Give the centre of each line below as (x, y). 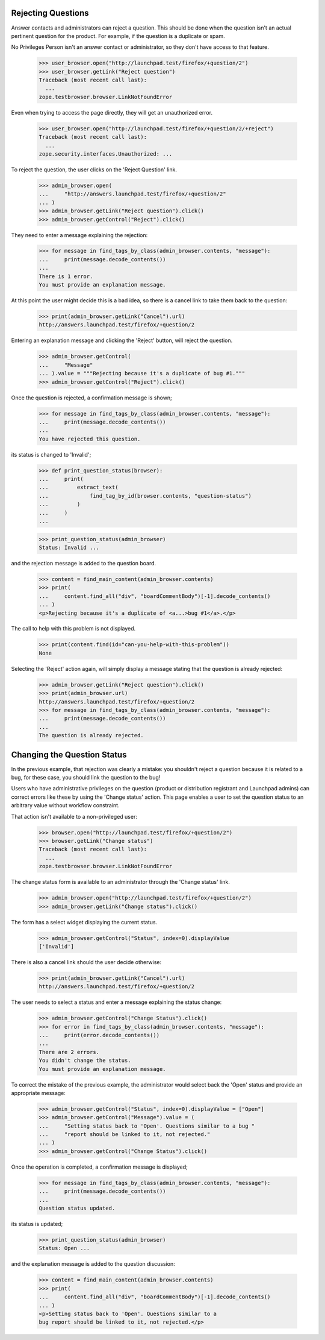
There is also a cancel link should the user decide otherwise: (86, 962)
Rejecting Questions (50, 13)
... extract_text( (79, 487)
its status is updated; (37, 1224)
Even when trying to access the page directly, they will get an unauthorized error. (112, 112)
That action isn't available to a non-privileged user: (74, 816)
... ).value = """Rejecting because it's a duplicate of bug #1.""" (142, 373)
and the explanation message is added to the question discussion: (93, 1264)
